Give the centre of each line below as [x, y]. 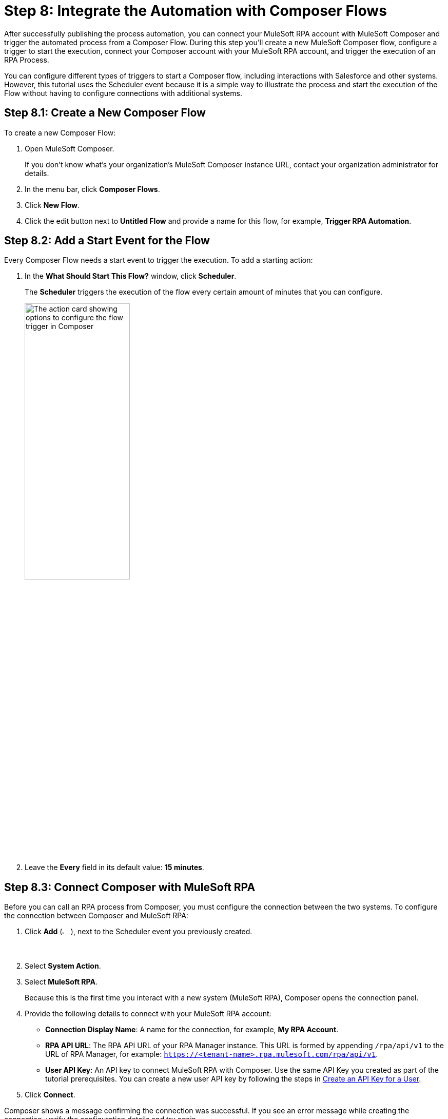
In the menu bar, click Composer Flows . [92, 189]
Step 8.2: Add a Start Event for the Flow [107, 241]
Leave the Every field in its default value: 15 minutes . [114, 867]
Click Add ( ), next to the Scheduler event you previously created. [139, 932]
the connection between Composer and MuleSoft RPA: [96, 916]
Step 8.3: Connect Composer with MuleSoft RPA [130, 887]
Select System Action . [63, 966]
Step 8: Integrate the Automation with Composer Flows [196, 11]
